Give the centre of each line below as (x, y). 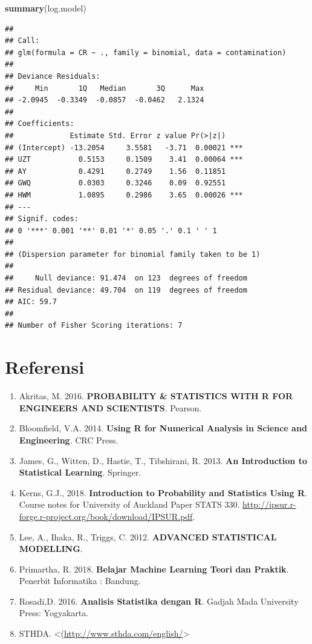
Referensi (45, 367)
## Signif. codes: (42, 219)
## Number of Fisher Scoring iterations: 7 (94, 326)
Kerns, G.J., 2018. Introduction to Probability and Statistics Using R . (163, 492)
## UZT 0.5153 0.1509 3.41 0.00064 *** (124, 160)
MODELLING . (51, 549)
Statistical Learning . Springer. (80, 472)
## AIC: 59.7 (31, 302)
